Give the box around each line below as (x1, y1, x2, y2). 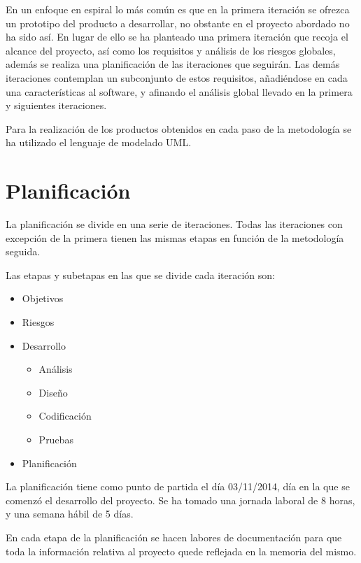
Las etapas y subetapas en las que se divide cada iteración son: (6, 267, 275, 282)
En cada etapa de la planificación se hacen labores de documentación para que (6, 529, 342, 544)
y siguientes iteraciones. (6, 98, 107, 113)
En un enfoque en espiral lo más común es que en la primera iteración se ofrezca (6, 2, 350, 16)
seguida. (6, 244, 41, 259)
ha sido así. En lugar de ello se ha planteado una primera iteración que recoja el (6, 29, 348, 44)
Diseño (38, 385, 68, 399)
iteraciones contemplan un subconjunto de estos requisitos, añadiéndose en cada (6, 70, 348, 85)
